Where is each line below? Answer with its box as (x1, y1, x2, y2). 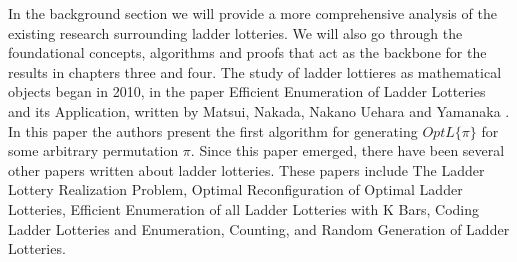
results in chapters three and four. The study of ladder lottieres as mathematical (8, 61, 502, 82)
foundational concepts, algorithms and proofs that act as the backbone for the (8, 42, 487, 63)
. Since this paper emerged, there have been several (190, 140, 505, 161)
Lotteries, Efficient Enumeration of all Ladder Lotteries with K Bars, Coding (8, 198, 479, 219)
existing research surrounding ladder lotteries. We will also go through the (8, 22, 463, 43)
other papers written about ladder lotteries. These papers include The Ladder (8, 159, 485, 180)
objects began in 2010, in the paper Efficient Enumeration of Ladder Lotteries (8, 81, 486, 102)
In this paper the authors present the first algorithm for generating (8, 120, 418, 141)
